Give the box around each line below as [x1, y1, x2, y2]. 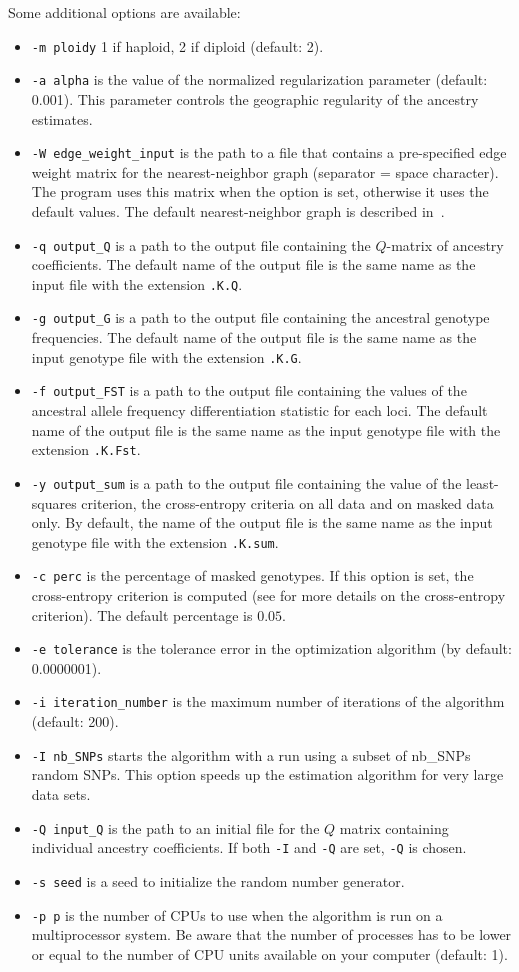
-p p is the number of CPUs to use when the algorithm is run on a [31, 904, 443, 925]
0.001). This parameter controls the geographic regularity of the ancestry [31, 88, 479, 109]
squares [31, 492, 77, 513]
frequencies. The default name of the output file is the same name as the [31, 327, 477, 348]
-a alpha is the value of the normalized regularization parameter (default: [31, 69, 488, 90]
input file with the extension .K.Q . [31, 273, 243, 294]
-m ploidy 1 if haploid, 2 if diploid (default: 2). [31, 35, 324, 56]
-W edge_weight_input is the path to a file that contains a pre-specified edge [31, 142, 507, 163]
